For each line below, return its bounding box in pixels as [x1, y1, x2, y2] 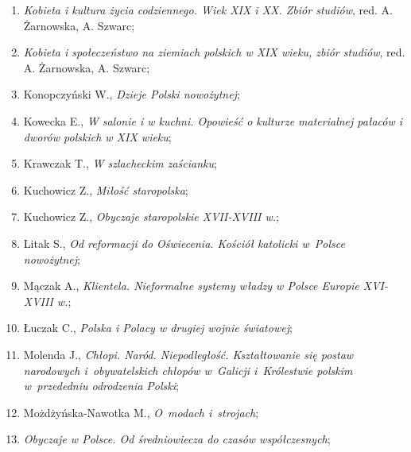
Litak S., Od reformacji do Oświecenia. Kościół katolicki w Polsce [23, 234, 345, 251]
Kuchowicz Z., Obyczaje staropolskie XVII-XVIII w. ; [23, 208, 279, 225]
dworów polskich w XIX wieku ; [23, 128, 172, 145]
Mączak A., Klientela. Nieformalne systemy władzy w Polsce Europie [23, 277, 359, 294]
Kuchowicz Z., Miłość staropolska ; [23, 181, 188, 198]
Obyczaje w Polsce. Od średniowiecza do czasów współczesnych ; [23, 431, 331, 447]
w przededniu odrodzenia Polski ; [23, 377, 179, 394]
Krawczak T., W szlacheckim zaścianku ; [23, 155, 217, 172]
